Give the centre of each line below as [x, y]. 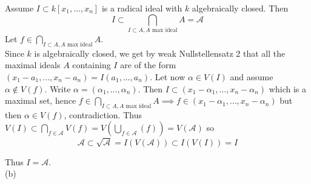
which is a [287, 88]
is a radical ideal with [142, 8]
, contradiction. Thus [103, 114]
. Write [58, 88]
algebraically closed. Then [240, 8]
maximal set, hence [41, 100]
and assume [252, 76]
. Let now [168, 76]
